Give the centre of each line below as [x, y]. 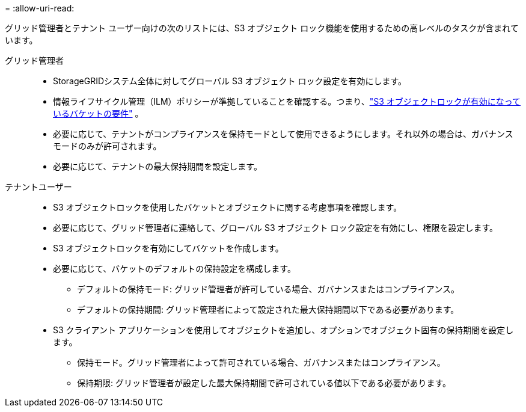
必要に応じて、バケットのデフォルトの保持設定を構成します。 [174, 269]
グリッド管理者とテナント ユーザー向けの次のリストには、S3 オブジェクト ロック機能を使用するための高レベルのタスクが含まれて [262, 28]
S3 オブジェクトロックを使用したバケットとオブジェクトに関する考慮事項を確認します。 [228, 207]
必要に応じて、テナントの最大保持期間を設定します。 [157, 166]
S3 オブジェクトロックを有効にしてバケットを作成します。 [168, 248]
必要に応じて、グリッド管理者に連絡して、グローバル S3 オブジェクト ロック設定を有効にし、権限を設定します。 [276, 228]
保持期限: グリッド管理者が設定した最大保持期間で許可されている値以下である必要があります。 [264, 383]
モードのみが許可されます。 [107, 146]
